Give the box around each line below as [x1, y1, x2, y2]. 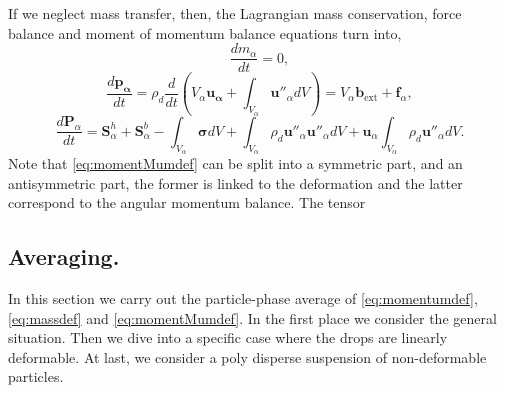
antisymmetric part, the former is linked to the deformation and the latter [8, 172, 463, 193]
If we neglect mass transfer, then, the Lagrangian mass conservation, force [8, 3, 462, 23]
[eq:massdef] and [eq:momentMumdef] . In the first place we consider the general [8, 307, 497, 328]
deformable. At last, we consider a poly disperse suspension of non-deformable [8, 346, 487, 367]
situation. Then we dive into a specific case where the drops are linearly [8, 327, 448, 348]
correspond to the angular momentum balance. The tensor [8, 192, 366, 213]
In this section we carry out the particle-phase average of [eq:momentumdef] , [8, 287, 478, 308]
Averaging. [8, 241, 120, 272]
